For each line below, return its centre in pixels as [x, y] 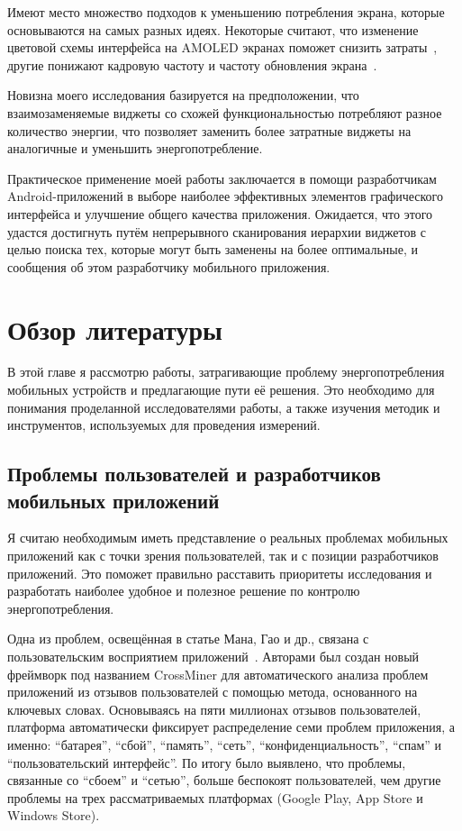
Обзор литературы [115, 329]
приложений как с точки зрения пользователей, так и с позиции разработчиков [223, 555]
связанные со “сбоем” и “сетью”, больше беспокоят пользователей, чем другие [224, 780]
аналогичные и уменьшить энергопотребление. [135, 148]
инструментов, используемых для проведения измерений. [164, 425]
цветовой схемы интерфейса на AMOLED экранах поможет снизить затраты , [222, 47]
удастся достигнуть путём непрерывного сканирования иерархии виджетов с [217, 231]
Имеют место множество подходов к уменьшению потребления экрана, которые [226, 12]
